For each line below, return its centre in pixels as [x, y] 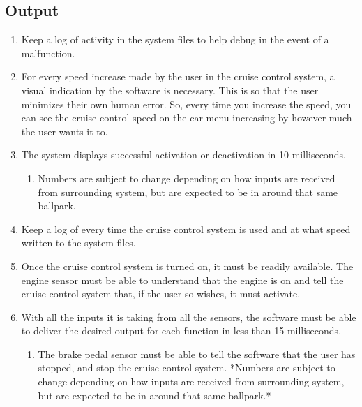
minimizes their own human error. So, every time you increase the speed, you [186, 104]
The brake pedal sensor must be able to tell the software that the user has [197, 354]
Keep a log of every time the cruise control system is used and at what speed [186, 229]
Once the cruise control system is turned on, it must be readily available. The [187, 266]
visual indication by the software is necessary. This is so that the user [170, 90]
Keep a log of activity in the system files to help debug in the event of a [175, 39]
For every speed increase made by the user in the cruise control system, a [178, 76]
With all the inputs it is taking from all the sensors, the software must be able [189, 317]
